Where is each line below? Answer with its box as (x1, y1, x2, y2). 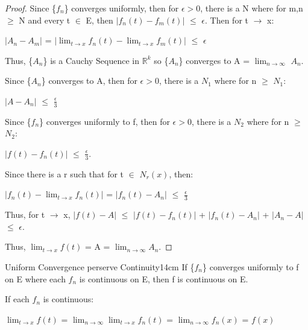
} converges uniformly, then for (64, 2, 179, 14)
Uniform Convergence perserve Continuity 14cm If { (5, 261, 195, 273)
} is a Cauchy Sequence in (43, 54, 140, 66)
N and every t (19, 13, 71, 26)
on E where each (5, 272, 66, 285)
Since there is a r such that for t (5, 167, 124, 180)
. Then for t (205, 13, 249, 26)
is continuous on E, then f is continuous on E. (79, 272, 248, 285)
